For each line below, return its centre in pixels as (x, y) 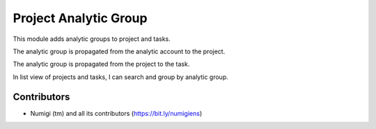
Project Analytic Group (80, 18)
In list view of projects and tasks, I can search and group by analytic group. (121, 77)
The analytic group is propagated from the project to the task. (101, 64)
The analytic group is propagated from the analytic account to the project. (119, 51)
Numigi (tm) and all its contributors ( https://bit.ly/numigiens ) (116, 113)
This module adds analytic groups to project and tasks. (92, 39)
